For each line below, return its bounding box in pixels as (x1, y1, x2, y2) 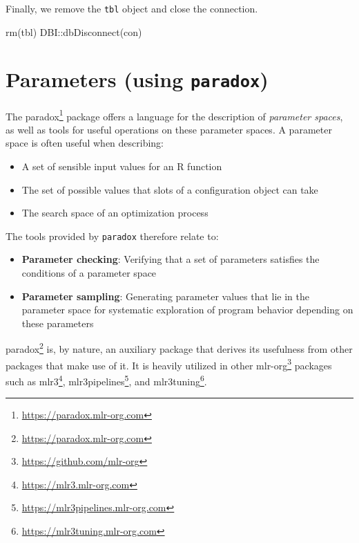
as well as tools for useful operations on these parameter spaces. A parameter (6, 122, 332, 136)
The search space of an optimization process (21, 205, 208, 220)
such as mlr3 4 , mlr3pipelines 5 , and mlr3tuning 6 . (6, 371, 207, 388)
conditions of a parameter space (21, 265, 157, 279)
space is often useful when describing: (6, 136, 164, 150)
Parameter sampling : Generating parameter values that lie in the (21, 288, 310, 303)
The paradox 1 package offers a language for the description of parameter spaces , (6, 107, 343, 123)
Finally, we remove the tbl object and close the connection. (6, 1, 258, 15)
